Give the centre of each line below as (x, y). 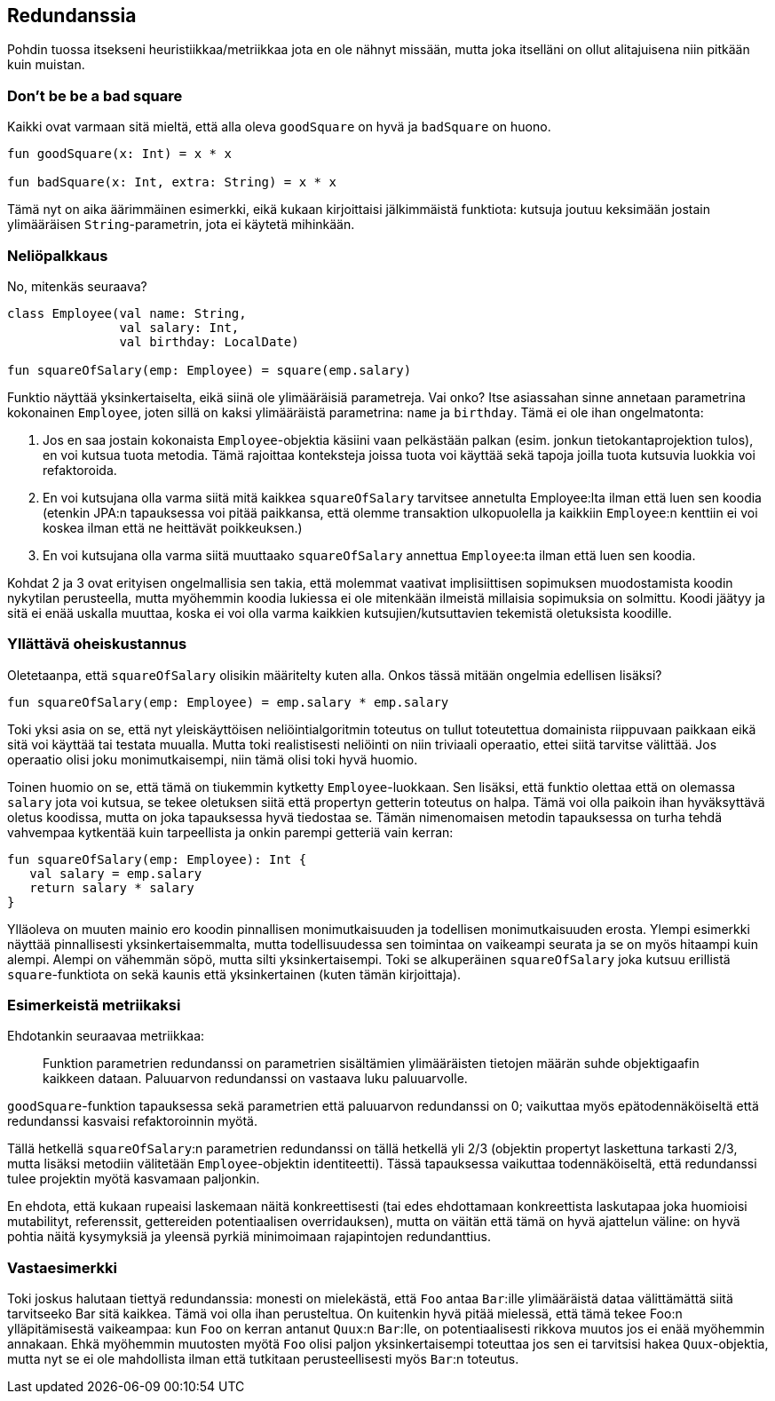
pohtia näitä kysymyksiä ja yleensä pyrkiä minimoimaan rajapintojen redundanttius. (249, 1237)
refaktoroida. (80, 470)
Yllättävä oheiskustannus (97, 644)
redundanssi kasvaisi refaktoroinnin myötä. (132, 1121)
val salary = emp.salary (116, 873)
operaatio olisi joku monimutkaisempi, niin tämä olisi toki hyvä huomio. (213, 759)
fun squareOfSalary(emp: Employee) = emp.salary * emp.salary (228, 702)
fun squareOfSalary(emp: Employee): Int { (157, 859)
